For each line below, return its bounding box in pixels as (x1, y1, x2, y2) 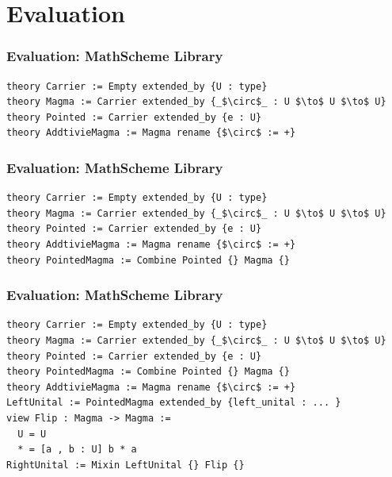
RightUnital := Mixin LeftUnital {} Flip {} (6, 459, 245, 471)
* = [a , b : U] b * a (17, 444, 137, 456)
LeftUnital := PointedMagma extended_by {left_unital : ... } (6, 397, 341, 409)
